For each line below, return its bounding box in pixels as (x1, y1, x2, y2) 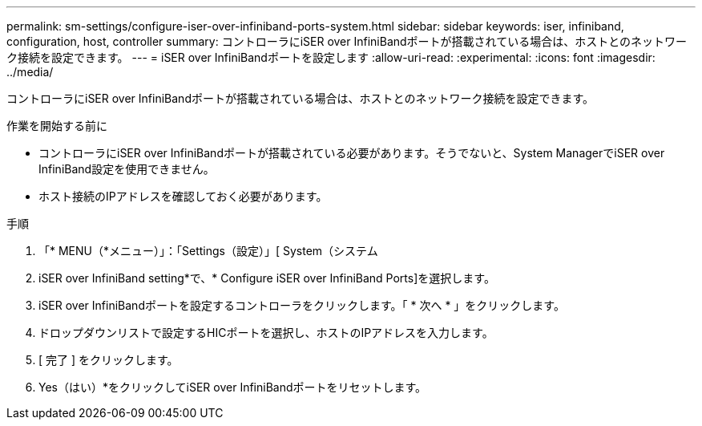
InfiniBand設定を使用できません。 (38, 162, 215, 176)
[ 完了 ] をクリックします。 (38, 353, 179, 367)
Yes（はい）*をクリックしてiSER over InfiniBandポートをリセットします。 (38, 380, 427, 394)
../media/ (6, 65, 54, 79)
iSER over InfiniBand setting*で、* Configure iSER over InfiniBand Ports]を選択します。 (38, 271, 495, 285)
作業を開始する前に (6, 119, 107, 132)
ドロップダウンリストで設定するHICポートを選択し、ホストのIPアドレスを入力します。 (38, 326, 494, 339)
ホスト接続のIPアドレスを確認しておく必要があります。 (38, 189, 328, 203)
